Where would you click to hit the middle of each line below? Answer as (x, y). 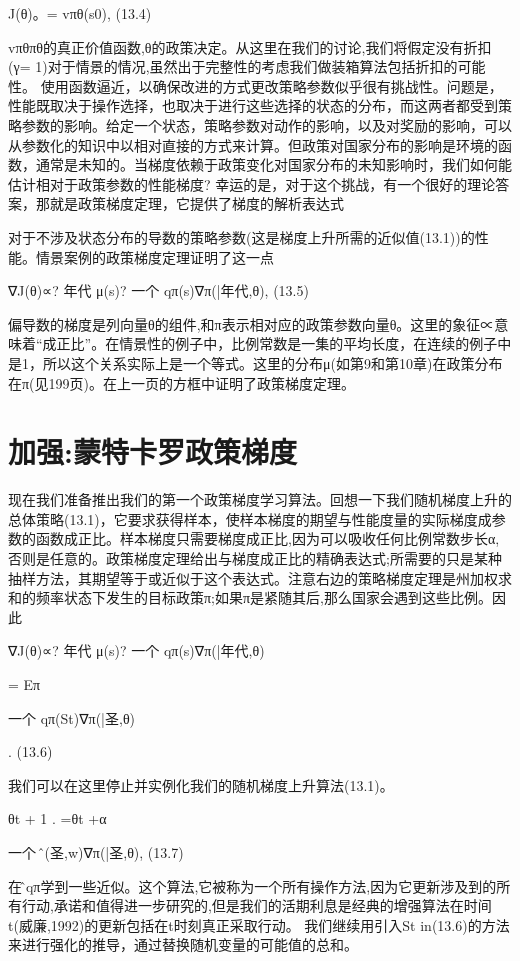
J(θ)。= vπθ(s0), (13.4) (80, 13)
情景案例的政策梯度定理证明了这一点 (154, 256)
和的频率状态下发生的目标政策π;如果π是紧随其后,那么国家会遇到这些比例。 (250, 597)
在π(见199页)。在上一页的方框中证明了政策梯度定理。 (181, 382)
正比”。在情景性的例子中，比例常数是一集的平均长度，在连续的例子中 (284, 343)
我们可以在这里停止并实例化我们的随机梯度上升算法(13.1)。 (201, 784)
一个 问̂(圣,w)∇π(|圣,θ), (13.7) (96, 851)
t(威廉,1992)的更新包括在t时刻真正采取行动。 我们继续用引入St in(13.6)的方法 (259, 924)
